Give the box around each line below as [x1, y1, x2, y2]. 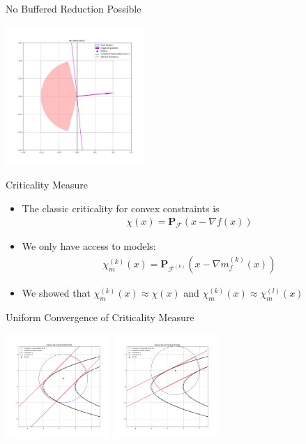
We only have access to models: [22, 239, 156, 253]
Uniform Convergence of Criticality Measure [6, 309, 194, 324]
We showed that [22, 286, 91, 300]
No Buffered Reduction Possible [6, 1, 141, 15]
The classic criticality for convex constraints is [22, 200, 220, 215]
